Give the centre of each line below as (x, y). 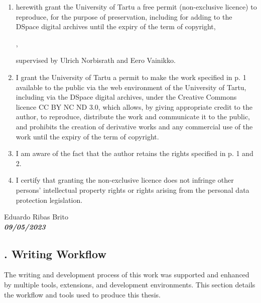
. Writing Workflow (55, 253)
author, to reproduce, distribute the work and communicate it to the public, (133, 117)
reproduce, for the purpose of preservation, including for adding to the (124, 16)
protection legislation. (49, 200)
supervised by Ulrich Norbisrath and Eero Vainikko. (96, 60)
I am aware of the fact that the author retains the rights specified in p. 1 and (135, 153)
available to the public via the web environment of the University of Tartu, (131, 87)
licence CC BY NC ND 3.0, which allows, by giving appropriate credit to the (134, 106)
